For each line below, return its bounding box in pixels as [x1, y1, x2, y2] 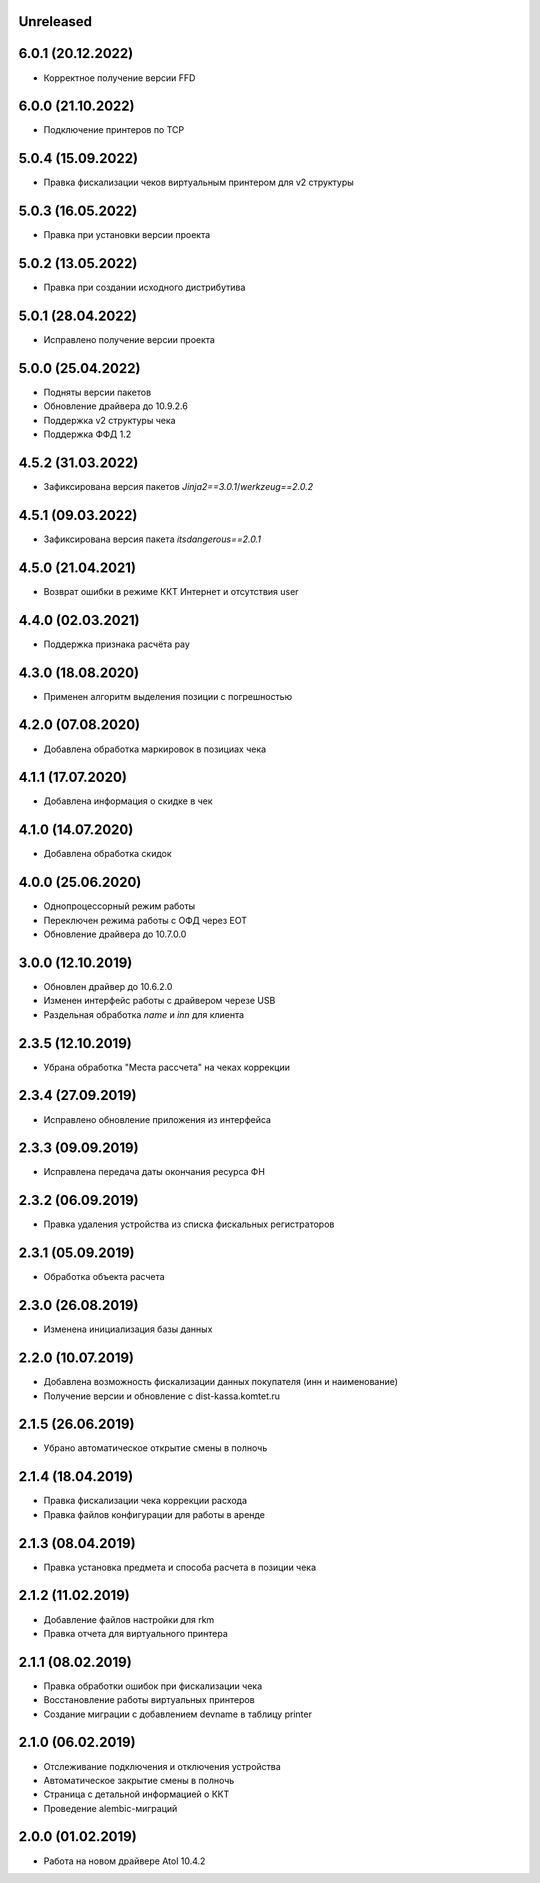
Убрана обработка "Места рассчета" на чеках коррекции [43, 1061, 290, 1073]
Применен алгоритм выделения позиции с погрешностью [43, 690, 293, 702]
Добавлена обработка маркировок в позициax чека [43, 743, 267, 755]
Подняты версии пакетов [43, 386, 152, 398]
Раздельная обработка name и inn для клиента [43, 1008, 245, 1020]
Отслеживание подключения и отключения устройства [43, 1760, 282, 1772]
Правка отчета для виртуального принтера [43, 1627, 229, 1639]
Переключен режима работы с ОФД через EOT [43, 914, 248, 926]
